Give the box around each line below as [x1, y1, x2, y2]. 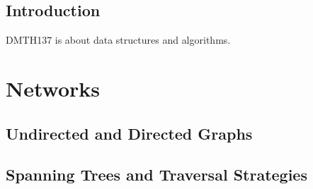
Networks [6, 73, 101, 102]
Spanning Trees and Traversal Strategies [6, 164, 307, 185]
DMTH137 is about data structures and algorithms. [6, 32, 231, 47]
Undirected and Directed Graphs [6, 122, 253, 144]
